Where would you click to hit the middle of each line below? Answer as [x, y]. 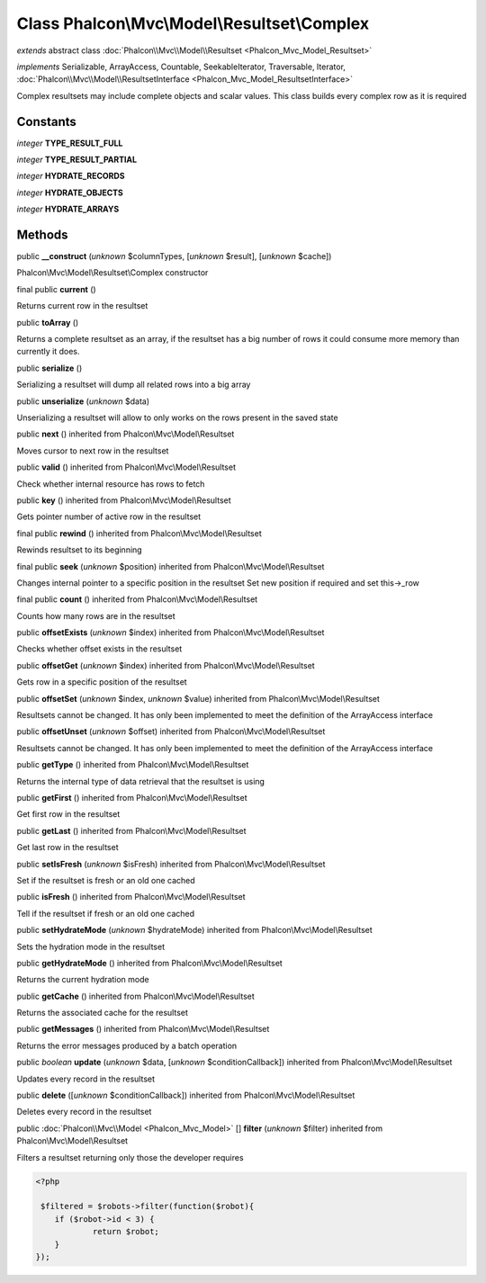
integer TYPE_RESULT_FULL [70, 143]
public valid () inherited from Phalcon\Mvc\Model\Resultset [126, 467]
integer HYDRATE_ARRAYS [68, 209]
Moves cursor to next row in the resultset [93, 451]
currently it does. [48, 352]
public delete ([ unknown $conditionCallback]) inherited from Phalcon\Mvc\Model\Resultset [186, 1095]
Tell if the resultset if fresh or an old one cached [106, 913]
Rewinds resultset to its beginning [80, 550]
